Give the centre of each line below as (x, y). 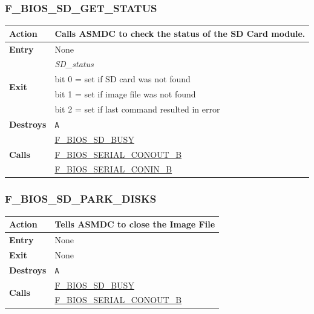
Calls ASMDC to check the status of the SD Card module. (180, 33)
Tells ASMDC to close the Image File (135, 224)
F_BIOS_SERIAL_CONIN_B (113, 169)
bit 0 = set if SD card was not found (123, 79)
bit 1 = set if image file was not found (125, 94)
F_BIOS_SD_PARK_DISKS (81, 199)
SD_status (74, 64)
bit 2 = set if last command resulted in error (137, 109)
